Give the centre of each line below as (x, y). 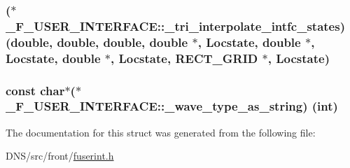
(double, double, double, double (97, 42)
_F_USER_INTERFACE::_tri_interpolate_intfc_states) (175, 26)
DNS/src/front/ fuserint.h (60, 156)
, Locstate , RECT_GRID (184, 58)
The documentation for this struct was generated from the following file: (161, 132)
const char (35, 90)
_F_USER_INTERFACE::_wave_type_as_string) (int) (172, 106)
